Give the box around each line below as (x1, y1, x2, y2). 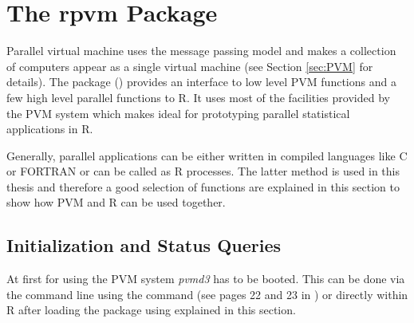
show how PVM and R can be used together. (6, 194, 226, 211)
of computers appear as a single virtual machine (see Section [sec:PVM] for (6, 57, 373, 74)
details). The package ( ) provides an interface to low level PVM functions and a (6, 73, 396, 90)
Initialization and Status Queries (6, 233, 282, 258)
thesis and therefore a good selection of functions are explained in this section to (6, 178, 400, 195)
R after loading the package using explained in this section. (6, 301, 296, 318)
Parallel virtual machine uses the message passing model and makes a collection (6, 42, 396, 59)
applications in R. (6, 120, 93, 137)
